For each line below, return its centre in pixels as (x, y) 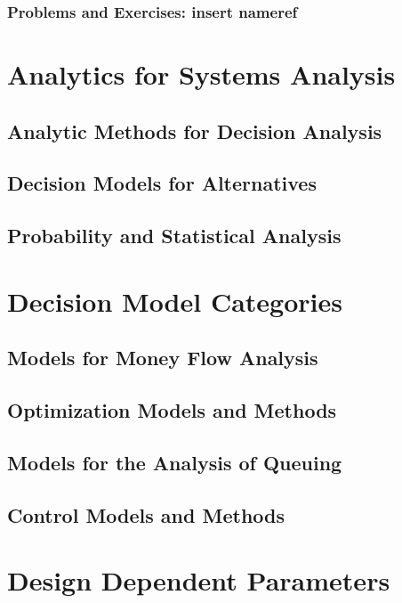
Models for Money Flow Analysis (163, 358)
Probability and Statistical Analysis (174, 236)
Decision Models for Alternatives (162, 183)
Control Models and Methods (146, 514)
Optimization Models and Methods (172, 410)
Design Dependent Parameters (199, 580)
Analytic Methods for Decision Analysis (195, 130)
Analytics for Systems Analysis (201, 74)
